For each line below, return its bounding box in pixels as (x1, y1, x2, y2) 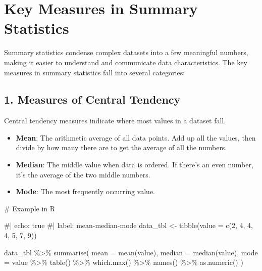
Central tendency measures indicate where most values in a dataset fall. (4, 115, 226, 126)
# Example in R (4, 203, 56, 213)
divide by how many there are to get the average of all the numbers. (16, 142, 227, 153)
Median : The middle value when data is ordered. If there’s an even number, (16, 159, 253, 170)
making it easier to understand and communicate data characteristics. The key (4, 57, 247, 67)
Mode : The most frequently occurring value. (16, 186, 155, 197)
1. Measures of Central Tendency (4, 92, 181, 107)
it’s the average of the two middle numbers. (16, 169, 150, 179)
